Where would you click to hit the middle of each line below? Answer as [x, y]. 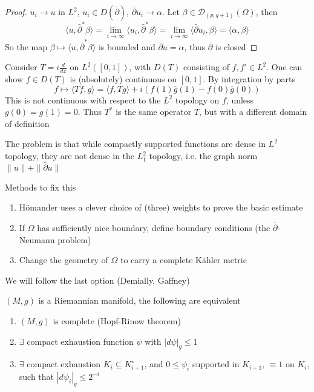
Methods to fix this [41, 187]
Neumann [37, 239]
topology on [197, 100]
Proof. [16, 11]
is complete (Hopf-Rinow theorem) [117, 321]
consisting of [206, 67]
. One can [284, 67]
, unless [240, 100]
